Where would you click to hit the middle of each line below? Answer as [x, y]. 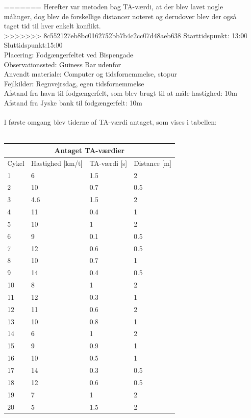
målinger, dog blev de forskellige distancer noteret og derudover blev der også [120, 16]
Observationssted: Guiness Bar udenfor [63, 64]
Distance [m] [153, 163]
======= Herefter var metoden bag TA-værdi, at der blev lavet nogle [113, 6]
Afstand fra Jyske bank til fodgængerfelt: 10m [73, 102]
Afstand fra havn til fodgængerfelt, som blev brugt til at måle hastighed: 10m [121, 93]
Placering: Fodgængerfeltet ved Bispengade [69, 54]
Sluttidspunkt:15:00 [33, 45]
